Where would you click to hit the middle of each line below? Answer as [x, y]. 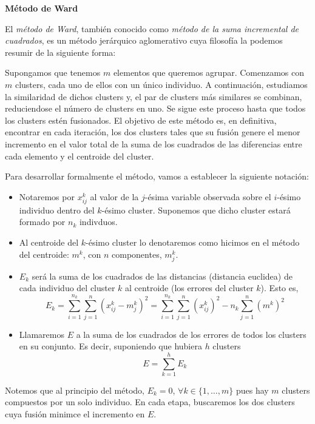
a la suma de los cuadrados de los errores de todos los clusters [191, 334]
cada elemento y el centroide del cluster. [80, 156]
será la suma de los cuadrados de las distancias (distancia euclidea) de [162, 276]
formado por [42, 222]
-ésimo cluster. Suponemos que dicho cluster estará [196, 210]
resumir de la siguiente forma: [60, 52]
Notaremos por [47, 196]
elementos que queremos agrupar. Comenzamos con [209, 72]
